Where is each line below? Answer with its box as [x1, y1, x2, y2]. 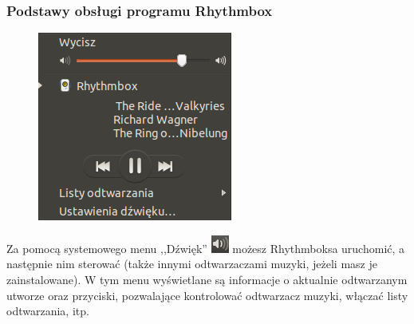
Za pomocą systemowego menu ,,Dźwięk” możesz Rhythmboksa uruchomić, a [6, 239, 405, 256]
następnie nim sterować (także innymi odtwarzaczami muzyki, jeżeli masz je [6, 255, 377, 272]
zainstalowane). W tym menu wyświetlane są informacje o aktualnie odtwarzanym [6, 271, 408, 287]
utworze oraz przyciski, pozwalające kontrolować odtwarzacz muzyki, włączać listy [6, 286, 408, 303]
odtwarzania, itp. [6, 302, 89, 319]
